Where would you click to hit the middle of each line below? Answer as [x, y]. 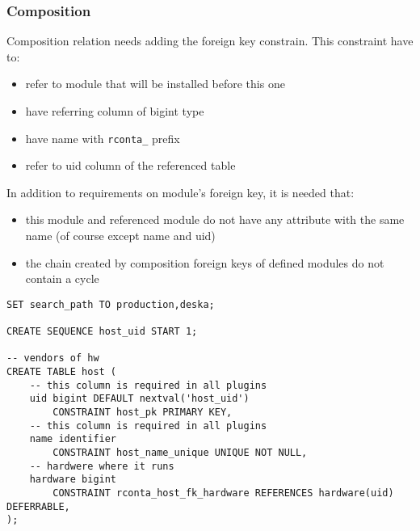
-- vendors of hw [53, 358]
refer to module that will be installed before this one [155, 84]
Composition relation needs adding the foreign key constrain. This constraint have [210, 41]
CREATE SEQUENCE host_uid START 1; [102, 332]
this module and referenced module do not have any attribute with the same [215, 219]
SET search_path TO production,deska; [111, 304]
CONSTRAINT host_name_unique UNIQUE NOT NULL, [180, 453]
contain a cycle [62, 278]
